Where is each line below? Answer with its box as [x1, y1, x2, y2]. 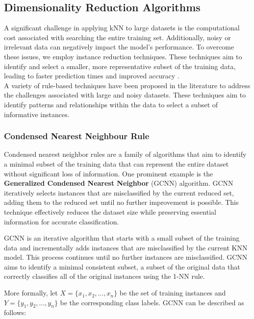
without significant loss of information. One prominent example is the [4, 168, 213, 178]
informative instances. [4, 109, 70, 119]
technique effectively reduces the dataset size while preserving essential [4, 206, 216, 217]
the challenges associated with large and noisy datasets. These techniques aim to [4, 90, 246, 100]
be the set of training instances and [119, 288, 226, 298]
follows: [4, 307, 26, 318]
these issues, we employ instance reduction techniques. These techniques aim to [4, 51, 242, 61]
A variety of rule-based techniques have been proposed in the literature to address [4, 80, 251, 90]
